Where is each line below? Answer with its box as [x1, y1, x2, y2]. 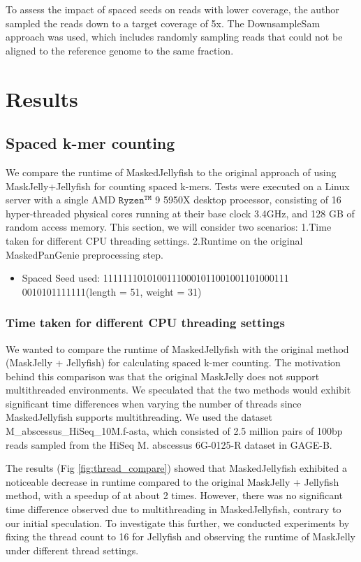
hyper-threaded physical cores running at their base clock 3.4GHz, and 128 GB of [6, 206, 355, 220]
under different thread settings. [6, 542, 139, 557]
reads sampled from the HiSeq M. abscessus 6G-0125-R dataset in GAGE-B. [6, 437, 332, 452]
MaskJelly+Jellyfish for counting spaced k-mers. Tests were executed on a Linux [6, 178, 350, 193]
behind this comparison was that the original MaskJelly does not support [6, 368, 320, 383]
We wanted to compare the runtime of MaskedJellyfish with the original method [6, 341, 349, 356]
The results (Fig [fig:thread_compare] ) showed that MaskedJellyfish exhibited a [6, 461, 347, 475]
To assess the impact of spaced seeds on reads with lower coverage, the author [6, 2, 339, 16]
